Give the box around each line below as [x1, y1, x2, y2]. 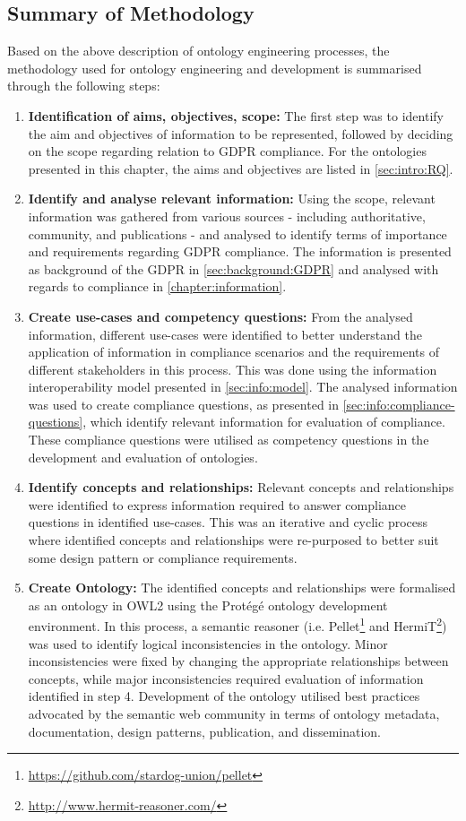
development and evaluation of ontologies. [28, 447, 258, 466]
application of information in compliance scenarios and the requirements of [28, 342, 439, 361]
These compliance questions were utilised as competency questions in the [28, 430, 429, 449]
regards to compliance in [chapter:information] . [28, 277, 287, 296]
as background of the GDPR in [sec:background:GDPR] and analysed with [28, 259, 439, 278]
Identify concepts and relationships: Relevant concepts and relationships [28, 478, 454, 497]
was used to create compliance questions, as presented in [28, 394, 340, 413]
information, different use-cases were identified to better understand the [28, 324, 422, 343]
